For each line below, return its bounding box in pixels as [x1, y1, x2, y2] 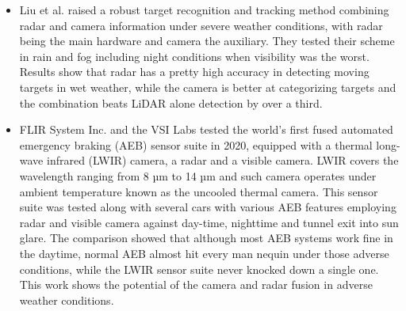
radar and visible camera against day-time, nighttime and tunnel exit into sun [19, 214, 399, 230]
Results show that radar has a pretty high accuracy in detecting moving [19, 63, 370, 80]
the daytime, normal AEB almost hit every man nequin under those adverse [19, 245, 389, 261]
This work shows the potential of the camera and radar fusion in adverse [19, 276, 373, 293]
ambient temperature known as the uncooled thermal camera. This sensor [19, 183, 378, 199]
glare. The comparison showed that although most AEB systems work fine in [19, 229, 393, 246]
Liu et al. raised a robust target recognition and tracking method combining [19, 2, 389, 17]
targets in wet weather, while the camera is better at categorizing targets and [19, 78, 396, 95]
